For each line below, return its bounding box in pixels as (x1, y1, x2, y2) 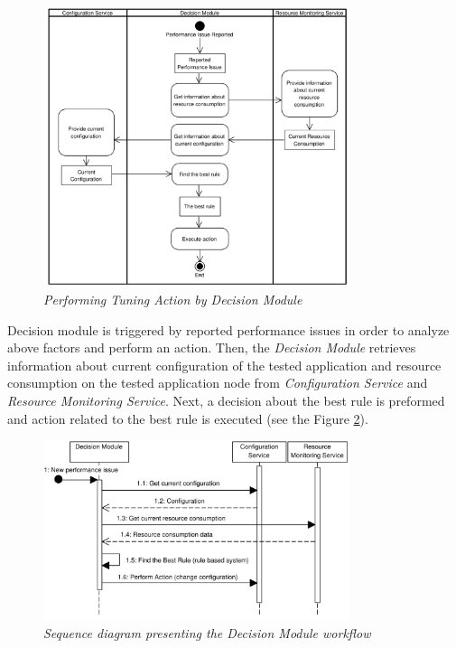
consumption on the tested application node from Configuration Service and (7, 373, 428, 392)
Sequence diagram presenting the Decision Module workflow (43, 624, 371, 643)
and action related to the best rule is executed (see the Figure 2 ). (7, 409, 368, 427)
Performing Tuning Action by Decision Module (43, 289, 302, 308)
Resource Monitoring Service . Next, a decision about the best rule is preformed (7, 390, 445, 409)
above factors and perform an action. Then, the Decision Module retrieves (7, 338, 416, 357)
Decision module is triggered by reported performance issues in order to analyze (7, 320, 450, 339)
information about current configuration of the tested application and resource (7, 355, 442, 374)
